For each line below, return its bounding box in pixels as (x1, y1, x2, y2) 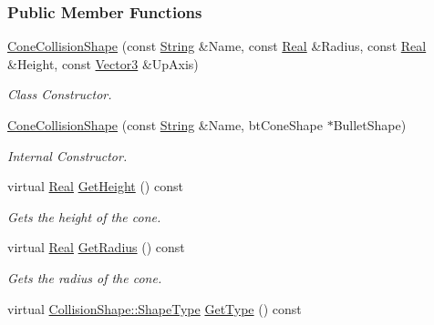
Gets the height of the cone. (7, 207, 161, 226)
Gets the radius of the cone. (7, 268, 162, 287)
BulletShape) (333, 116, 407, 134)
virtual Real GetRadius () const (7, 238, 185, 257)
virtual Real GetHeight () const (7, 177, 183, 196)
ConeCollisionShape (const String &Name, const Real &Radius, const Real (7, 36, 427, 56)
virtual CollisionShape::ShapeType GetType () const (7, 299, 302, 318)
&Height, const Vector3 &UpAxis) (7, 54, 199, 73)
